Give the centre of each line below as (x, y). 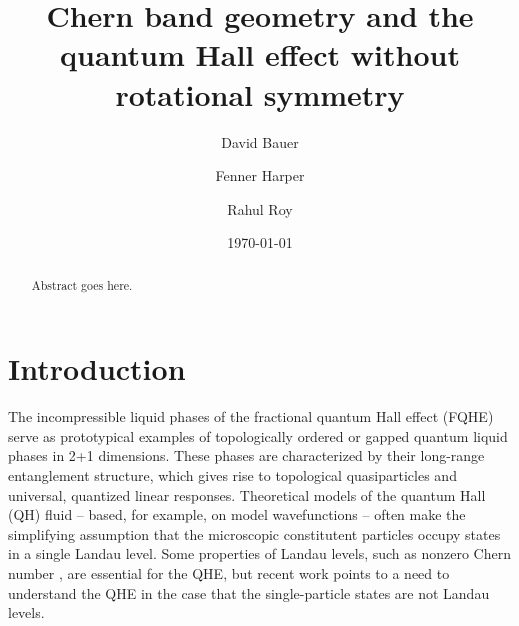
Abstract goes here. (82, 284)
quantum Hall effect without (260, 54)
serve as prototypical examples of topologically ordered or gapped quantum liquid (258, 435)
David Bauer (260, 141)
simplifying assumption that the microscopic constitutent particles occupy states (254, 533)
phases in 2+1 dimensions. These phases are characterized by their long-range (246, 455)
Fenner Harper (260, 175)
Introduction (97, 368)
